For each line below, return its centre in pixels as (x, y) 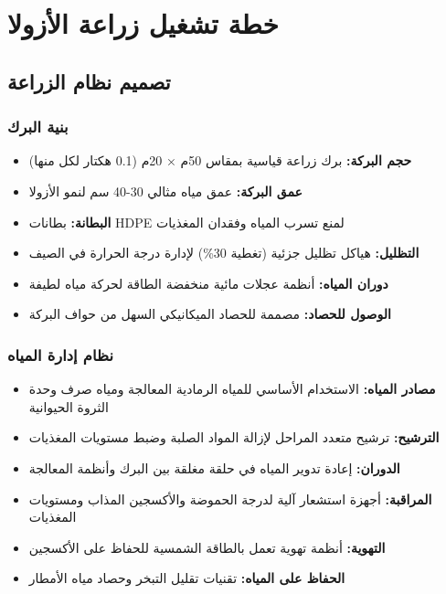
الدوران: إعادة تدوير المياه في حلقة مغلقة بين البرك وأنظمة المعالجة (214, 467)
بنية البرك (38, 127)
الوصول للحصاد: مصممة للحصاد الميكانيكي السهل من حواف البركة (210, 314)
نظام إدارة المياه (60, 354)
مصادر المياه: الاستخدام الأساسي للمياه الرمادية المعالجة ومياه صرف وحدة (232, 389)
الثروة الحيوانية (69, 406)
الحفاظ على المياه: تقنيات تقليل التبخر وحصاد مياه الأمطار (187, 578)
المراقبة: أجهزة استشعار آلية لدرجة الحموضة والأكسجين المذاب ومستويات (230, 499)
